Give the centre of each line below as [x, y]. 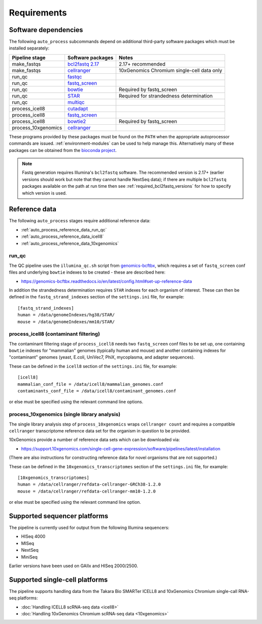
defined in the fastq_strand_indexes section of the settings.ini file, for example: [97, 297]
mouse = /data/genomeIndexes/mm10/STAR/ [66, 322]
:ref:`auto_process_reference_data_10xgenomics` [70, 243]
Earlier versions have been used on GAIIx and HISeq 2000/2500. [74, 566]
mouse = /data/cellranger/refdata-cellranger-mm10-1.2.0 [87, 491]
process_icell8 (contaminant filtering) [55, 334]
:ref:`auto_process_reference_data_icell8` [63, 237]
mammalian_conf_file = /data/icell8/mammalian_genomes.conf [90, 384]
